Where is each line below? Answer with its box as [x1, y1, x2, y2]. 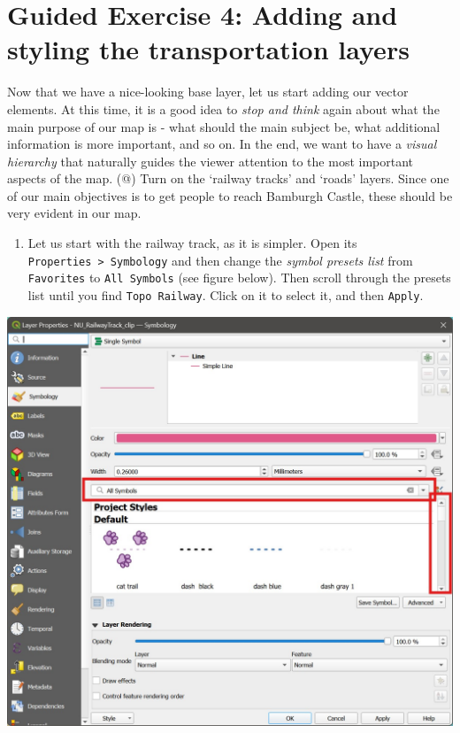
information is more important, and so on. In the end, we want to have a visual [7, 135, 437, 153]
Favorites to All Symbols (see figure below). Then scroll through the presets [27, 268, 451, 287]
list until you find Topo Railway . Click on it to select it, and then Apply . [27, 285, 424, 304]
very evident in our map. [7, 204, 142, 222]
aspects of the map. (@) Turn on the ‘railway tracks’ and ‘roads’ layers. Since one [7, 169, 449, 188]
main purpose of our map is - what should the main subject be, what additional [7, 117, 441, 135]
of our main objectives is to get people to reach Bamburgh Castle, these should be [7, 186, 453, 204]
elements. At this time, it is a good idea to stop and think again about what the [7, 99, 440, 118]
